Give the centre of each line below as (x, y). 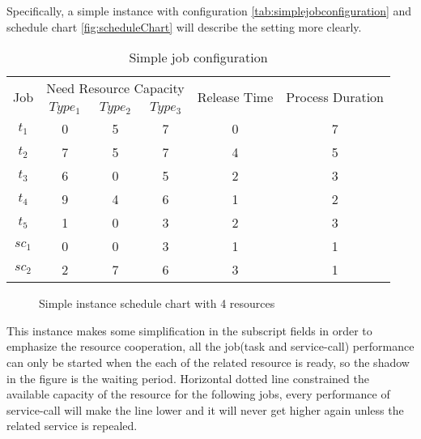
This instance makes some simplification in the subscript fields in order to (189, 330)
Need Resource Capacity (115, 88)
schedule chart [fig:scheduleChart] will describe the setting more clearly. (184, 26)
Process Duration (335, 96)
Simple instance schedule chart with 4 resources (157, 303)
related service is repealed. (72, 426)
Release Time (235, 96)
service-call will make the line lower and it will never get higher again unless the (205, 409)
